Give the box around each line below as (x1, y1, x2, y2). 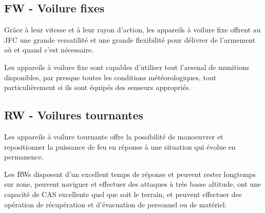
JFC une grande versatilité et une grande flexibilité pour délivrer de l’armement (4, 34, 256, 45)
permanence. (4, 151, 44, 162)
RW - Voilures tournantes (4, 107, 143, 123)
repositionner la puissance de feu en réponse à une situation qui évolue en (4, 141, 236, 152)
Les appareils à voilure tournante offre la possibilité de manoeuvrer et (4, 131, 223, 141)
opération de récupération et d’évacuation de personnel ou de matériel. (4, 199, 227, 209)
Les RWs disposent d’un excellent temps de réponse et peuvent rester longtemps (4, 168, 256, 179)
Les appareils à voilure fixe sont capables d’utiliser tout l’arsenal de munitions (4, 61, 250, 72)
